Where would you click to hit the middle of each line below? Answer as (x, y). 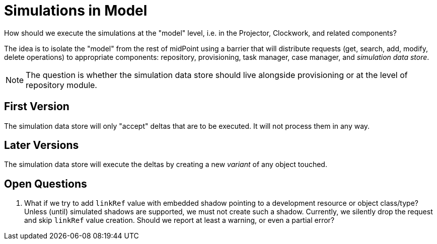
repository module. (61, 85)
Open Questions (46, 184)
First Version (37, 107)
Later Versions (42, 145)
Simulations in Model (76, 11)
